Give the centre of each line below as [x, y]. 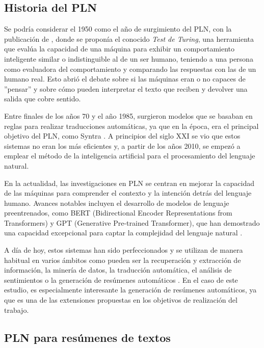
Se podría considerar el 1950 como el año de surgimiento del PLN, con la [118, 29]
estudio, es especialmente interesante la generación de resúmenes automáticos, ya [130, 290]
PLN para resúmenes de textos [87, 337]
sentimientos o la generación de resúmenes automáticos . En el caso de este [121, 279]
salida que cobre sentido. [43, 99]
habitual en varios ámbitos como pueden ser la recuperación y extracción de [123, 260]
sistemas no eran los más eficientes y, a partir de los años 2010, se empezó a [122, 145]
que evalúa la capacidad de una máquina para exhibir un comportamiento [120, 49]
